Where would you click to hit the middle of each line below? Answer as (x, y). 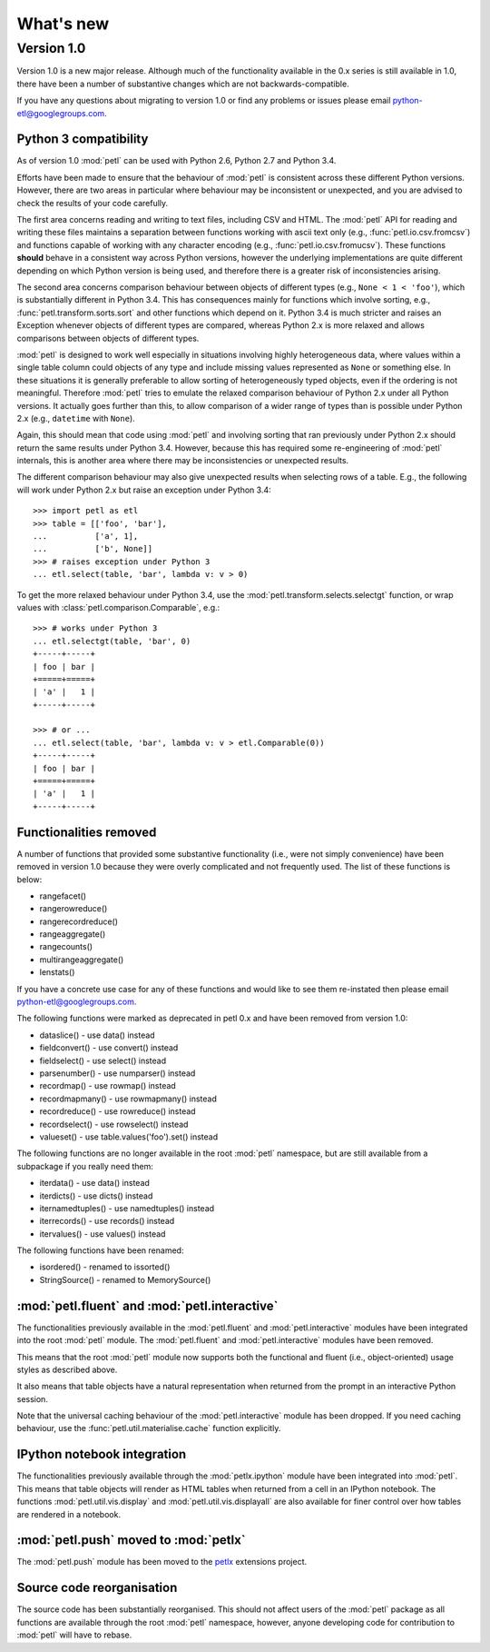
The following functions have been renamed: (100, 1250)
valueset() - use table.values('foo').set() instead (128, 1137)
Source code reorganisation (97, 1588)
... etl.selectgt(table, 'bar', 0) (112, 641)
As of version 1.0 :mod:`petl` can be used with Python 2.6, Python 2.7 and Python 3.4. (176, 161)
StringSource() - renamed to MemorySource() (125, 1279)
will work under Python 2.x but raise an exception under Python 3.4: (144, 490)
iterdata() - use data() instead (94, 1183)
